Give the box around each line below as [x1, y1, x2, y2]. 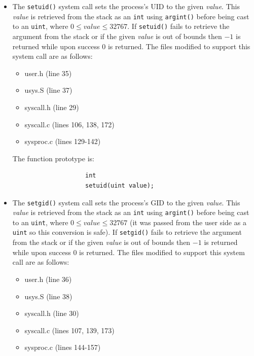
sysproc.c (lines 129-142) [24, 136, 101, 147]
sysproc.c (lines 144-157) [24, 342, 101, 352]
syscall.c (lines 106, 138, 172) [24, 119, 115, 129]
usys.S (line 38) [24, 291, 72, 301]
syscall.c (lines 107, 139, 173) [24, 325, 115, 335]
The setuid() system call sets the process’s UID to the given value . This [12, 1, 240, 11]
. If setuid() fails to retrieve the [127, 21, 230, 31]
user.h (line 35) [24, 67, 72, 78]
